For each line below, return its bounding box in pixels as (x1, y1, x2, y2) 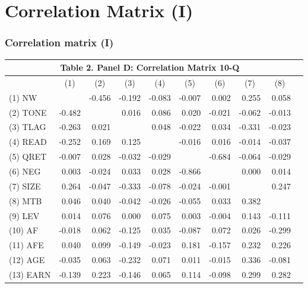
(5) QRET (9, 150, 47, 163)
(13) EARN (9, 268, 51, 280)
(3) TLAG (9, 121, 46, 133)
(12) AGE (9, 254, 45, 266)
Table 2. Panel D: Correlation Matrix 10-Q (60, 61, 240, 74)
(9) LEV (9, 209, 40, 221)
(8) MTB (9, 194, 42, 207)
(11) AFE (9, 239, 44, 251)
